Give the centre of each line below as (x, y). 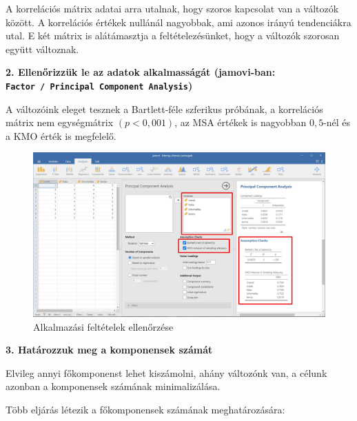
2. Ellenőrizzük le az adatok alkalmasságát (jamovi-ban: (141, 72)
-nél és (337, 122)
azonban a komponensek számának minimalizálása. (113, 386)
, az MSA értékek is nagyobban (241, 122)
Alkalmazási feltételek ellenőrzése (103, 326)
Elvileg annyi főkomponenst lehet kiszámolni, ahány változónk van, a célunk (166, 372)
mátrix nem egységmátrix (60, 122)
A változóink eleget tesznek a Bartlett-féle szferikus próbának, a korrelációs (164, 109)
